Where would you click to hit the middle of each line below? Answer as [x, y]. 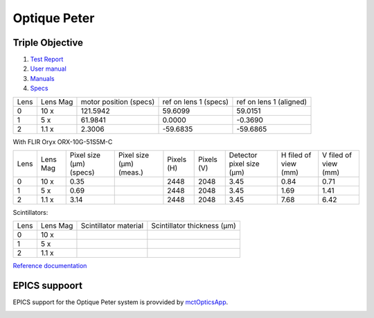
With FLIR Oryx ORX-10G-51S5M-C [63, 141]
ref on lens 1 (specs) [195, 102]
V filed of [337, 155]
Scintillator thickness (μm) [194, 226]
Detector [243, 155]
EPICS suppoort [48, 286]
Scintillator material [112, 226]
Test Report [47, 60]
